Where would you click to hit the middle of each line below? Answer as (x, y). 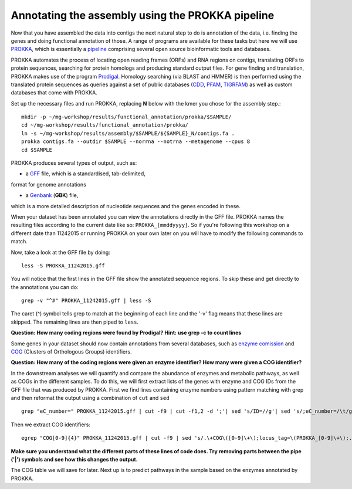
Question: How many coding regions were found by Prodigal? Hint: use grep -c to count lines (126, 333)
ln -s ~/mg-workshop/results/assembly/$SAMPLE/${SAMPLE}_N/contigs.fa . (128, 133)
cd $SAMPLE (37, 150)
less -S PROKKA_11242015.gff (63, 266)
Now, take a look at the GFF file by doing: (61, 252)
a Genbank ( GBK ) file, (52, 195)
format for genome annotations (48, 184)
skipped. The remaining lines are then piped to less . (75, 322)
